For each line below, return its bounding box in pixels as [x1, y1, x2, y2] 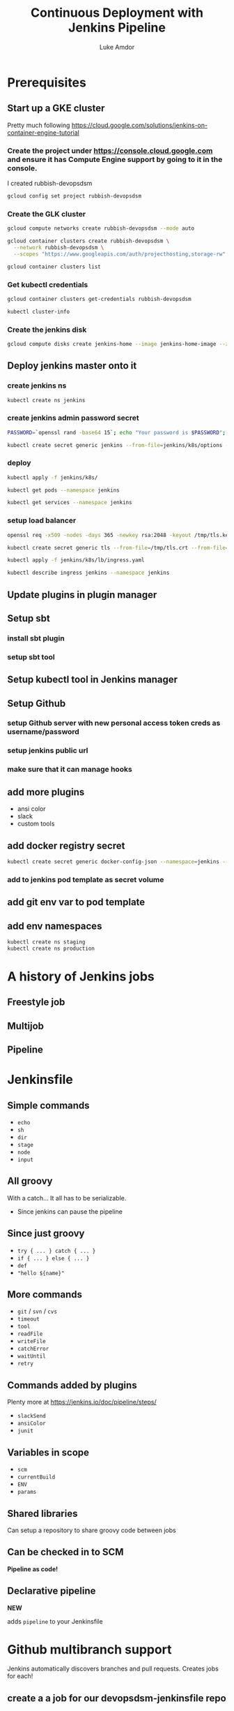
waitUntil [17, 1353, 47, 1360]
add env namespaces [7, 920, 102, 932]
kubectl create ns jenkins [7, 397, 86, 404]
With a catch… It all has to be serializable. [7, 1194, 127, 1202]
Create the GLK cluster [7, 209, 86, 219]
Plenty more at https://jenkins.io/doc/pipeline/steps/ [7, 1398, 157, 1407]
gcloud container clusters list [7, 263, 101, 270]
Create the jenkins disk [7, 325, 87, 335]
